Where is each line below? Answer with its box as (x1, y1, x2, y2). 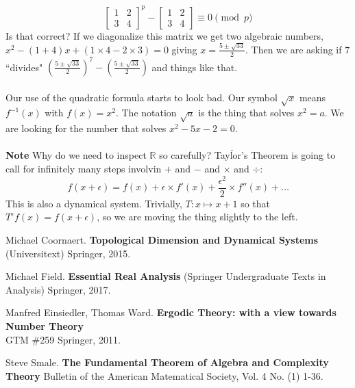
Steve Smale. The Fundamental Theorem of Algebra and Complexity (5, 355, 329, 370)
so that (241, 196, 271, 210)
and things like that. (151, 60, 238, 74)
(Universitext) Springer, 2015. (5, 246, 131, 260)
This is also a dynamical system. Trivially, (5, 196, 182, 210)
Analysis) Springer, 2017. (5, 282, 111, 296)
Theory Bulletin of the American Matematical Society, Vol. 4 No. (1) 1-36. (5, 368, 323, 383)
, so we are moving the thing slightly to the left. (97, 209, 298, 224)
